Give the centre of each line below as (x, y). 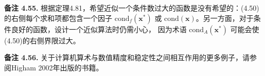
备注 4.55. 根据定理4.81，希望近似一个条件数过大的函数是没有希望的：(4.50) (132, 8)
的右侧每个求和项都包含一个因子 (58, 18)
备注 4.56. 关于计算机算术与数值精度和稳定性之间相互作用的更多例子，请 (127, 57)
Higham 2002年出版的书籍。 (57, 67)
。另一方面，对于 (225, 18)
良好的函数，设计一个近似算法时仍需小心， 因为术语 (99, 29)
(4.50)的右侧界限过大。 (42, 40)
